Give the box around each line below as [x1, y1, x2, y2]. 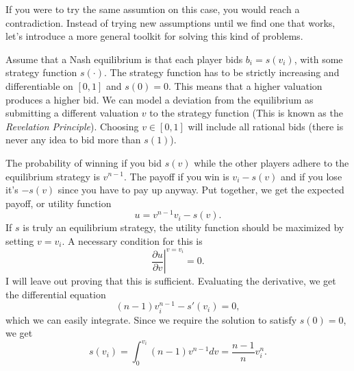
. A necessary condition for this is [62, 233, 203, 248]
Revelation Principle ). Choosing [5, 119, 139, 133]
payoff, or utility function [5, 195, 112, 210]
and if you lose [280, 169, 342, 183]
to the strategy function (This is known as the [149, 106, 343, 120]
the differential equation [5, 287, 106, 301]
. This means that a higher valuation [168, 78, 323, 93]
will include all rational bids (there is [188, 119, 344, 133]
